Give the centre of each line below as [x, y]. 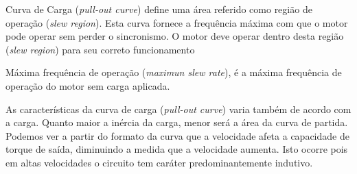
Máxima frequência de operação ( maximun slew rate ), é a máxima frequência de [174, 72]
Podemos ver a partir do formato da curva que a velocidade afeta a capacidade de [177, 135]
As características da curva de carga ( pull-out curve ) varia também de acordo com [178, 109]
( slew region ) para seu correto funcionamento [100, 49]
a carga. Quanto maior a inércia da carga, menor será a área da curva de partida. [177, 122]
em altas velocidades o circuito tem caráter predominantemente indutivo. [159, 162]
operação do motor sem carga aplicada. [88, 85]
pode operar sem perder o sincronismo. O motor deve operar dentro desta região [175, 36]
